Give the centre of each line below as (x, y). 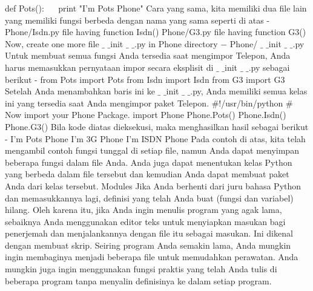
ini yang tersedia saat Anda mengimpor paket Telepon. (107, 103)
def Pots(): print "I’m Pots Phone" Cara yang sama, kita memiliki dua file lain (156, 8)
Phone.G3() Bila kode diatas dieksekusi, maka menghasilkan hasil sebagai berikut (157, 126)
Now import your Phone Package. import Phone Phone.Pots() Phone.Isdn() (146, 115)
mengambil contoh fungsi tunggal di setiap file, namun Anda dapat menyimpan (152, 150)
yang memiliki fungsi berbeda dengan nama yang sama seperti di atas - (137, 20)
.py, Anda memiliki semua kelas (249, 91)
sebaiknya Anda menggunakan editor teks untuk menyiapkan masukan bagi (145, 221)
